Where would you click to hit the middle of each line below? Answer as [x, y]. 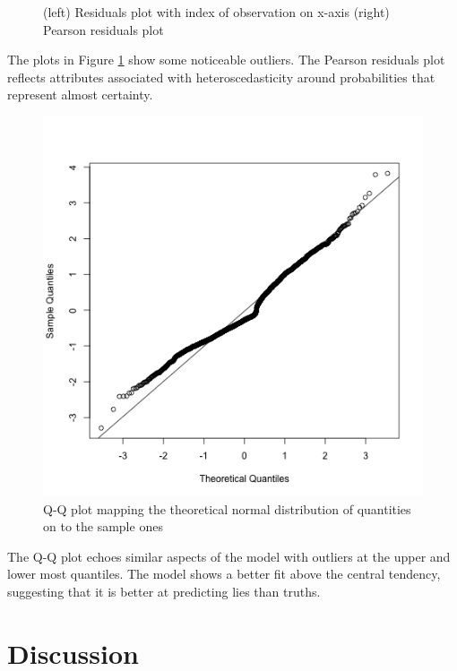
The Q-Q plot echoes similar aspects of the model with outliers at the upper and [229, 556]
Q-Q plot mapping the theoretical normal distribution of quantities [227, 508]
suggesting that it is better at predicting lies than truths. [164, 591]
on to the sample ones [103, 526]
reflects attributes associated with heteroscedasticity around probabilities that [221, 77]
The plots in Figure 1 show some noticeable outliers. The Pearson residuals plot [226, 60]
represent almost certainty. [80, 95]
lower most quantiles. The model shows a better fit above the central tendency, [224, 574]
